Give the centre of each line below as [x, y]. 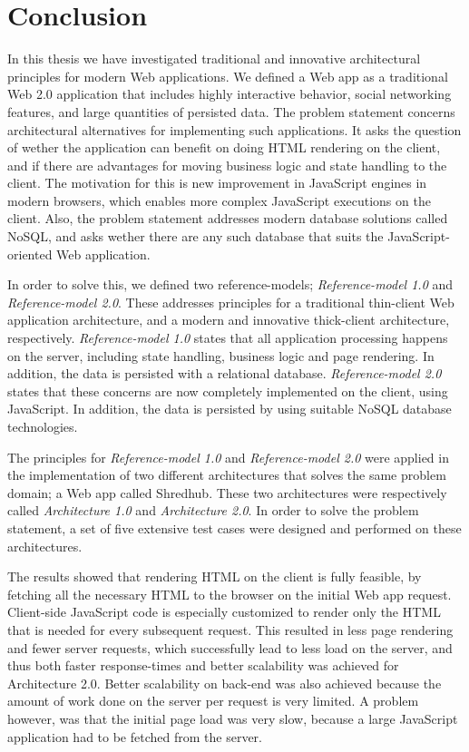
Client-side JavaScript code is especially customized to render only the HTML [224, 612]
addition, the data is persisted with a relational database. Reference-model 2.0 [225, 373]
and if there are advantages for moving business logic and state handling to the [227, 165]
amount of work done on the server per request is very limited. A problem [213, 701]
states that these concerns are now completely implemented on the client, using [228, 391]
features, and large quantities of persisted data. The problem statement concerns [231, 111]
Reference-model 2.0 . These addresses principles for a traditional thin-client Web [231, 302]
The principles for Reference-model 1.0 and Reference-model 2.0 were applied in [228, 457]
